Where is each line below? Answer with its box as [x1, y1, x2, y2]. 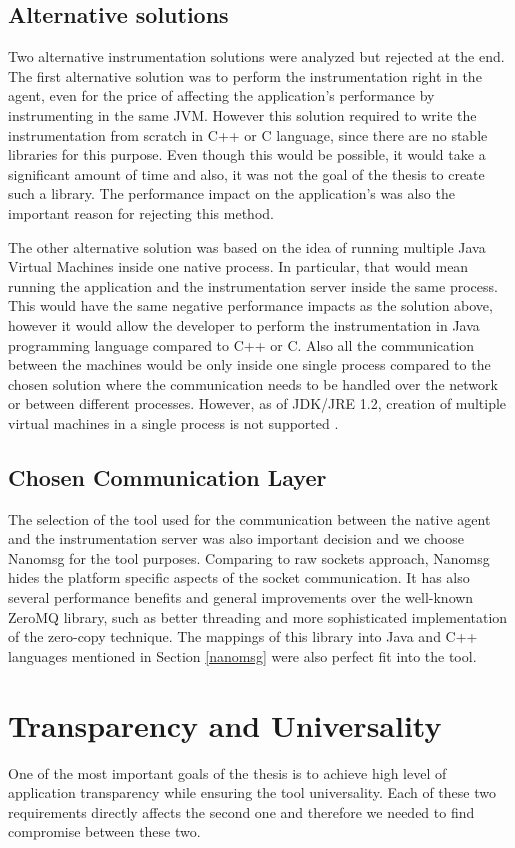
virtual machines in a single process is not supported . [8, 412, 339, 433]
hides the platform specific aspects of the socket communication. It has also [8, 567, 470, 588]
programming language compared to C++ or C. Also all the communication [8, 334, 475, 355]
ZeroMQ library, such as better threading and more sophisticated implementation [8, 606, 508, 627]
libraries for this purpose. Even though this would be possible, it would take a [8, 144, 486, 165]
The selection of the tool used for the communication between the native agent [8, 508, 491, 529]
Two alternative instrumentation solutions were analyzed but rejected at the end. [8, 46, 505, 67]
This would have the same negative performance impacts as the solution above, [8, 295, 493, 316]
